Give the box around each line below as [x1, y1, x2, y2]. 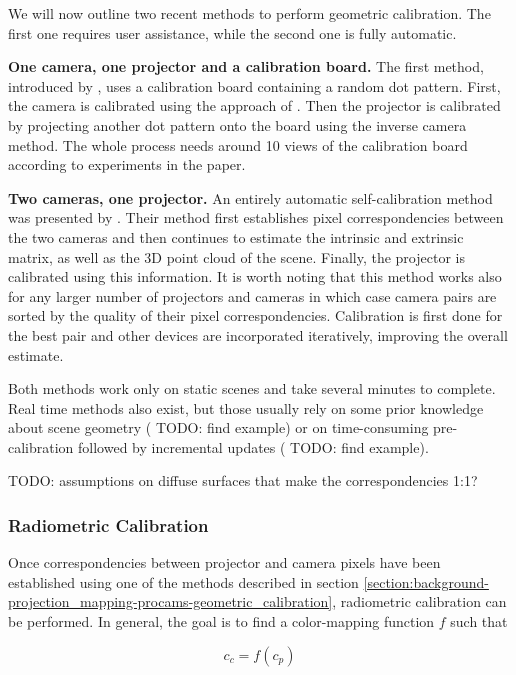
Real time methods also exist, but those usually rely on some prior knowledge [8, 397, 484, 418]
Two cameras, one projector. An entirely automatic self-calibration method [8, 187, 493, 208]
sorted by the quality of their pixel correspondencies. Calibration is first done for [8, 305, 503, 326]
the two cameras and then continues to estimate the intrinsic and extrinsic [8, 226, 464, 247]
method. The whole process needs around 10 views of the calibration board [8, 134, 468, 155]
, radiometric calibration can [332, 591, 507, 612]
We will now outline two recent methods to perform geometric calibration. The [8, 3, 491, 23]
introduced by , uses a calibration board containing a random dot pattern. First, [8, 75, 501, 96]
